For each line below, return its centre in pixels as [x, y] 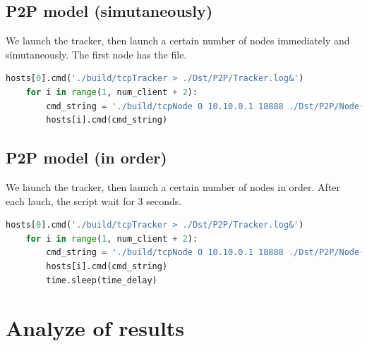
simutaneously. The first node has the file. [96, 54]
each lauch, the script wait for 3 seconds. [94, 200]
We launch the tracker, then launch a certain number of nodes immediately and [178, 41]
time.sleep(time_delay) [102, 280]
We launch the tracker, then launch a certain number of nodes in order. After [173, 186]
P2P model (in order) [86, 157]
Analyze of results [95, 328]
